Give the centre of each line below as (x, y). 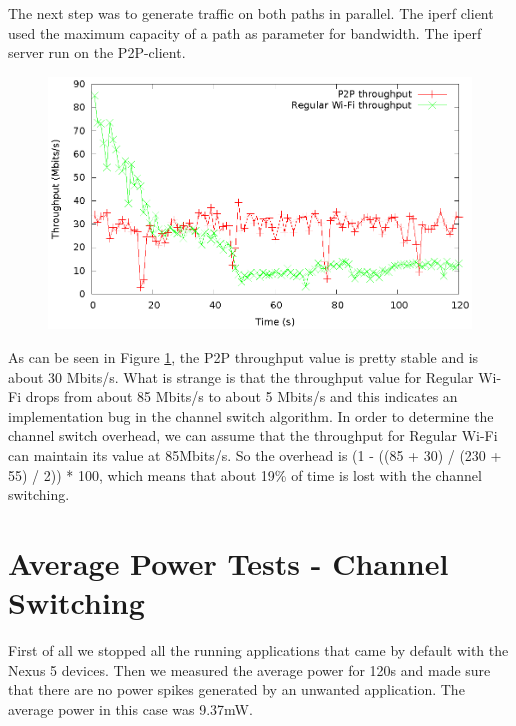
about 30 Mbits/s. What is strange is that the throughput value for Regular (241, 376)
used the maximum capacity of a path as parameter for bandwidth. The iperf (245, 32)
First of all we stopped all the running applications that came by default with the (258, 650)
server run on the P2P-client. (97, 52)
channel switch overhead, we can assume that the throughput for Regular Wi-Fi (253, 435)
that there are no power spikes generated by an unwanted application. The (236, 689)
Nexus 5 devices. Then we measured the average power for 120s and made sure (249, 669)
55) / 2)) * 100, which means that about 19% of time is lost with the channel (245, 474)
